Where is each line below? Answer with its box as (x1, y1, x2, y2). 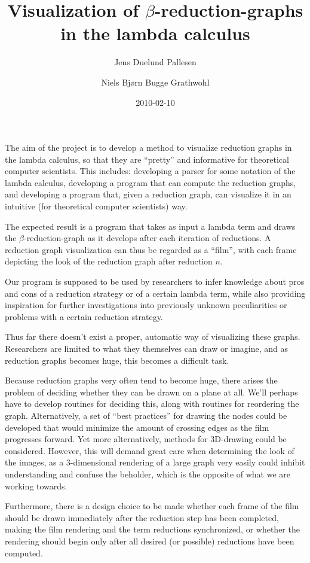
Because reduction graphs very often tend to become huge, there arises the (5, 374, 278, 387)
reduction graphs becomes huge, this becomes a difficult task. (5, 354, 229, 366)
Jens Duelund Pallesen (114, 56, 197, 68)
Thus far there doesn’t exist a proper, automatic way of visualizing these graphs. (5, 330, 300, 343)
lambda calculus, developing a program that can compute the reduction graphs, (5, 176, 296, 188)
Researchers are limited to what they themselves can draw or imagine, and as (5, 342, 288, 354)
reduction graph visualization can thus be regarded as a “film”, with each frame (5, 243, 297, 255)
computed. (5, 546, 43, 559)
